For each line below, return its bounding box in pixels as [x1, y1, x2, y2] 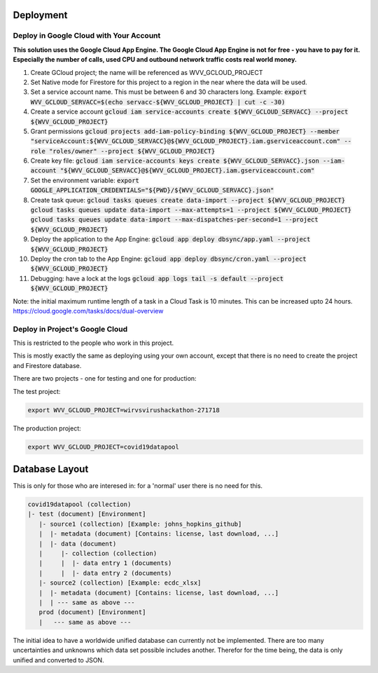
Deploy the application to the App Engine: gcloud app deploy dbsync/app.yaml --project [30, 235, 311, 243]
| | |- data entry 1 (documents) [38, 559, 172, 567]
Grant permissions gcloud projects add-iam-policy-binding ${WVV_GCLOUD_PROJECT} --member [30, 127, 340, 135]
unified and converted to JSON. [13, 655, 104, 664]
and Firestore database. [13, 361, 82, 369]
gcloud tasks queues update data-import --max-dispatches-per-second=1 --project [30, 216, 318, 224]
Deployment [13, 9, 68, 21]
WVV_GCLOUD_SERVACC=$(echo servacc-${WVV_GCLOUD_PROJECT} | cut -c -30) [30, 98, 286, 106]
